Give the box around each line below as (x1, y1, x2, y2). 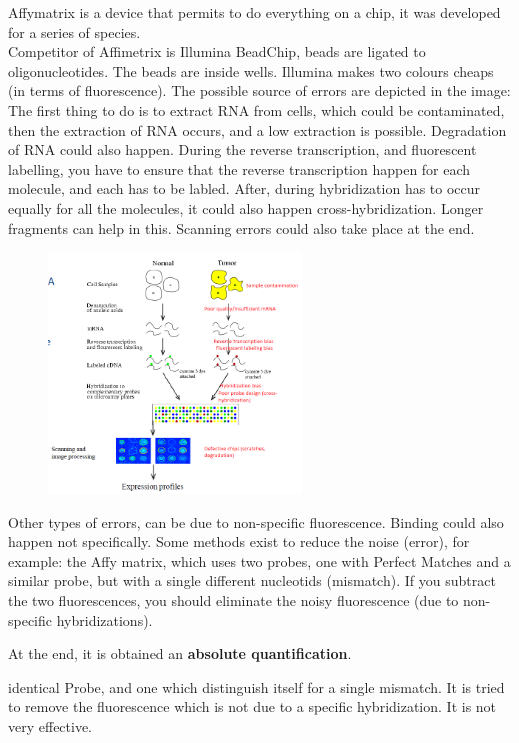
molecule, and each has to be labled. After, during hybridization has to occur (8, 178, 481, 199)
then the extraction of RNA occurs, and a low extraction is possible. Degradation (8, 119, 507, 140)
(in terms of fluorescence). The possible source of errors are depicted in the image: (8, 80, 511, 101)
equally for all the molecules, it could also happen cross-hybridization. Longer (8, 197, 484, 218)
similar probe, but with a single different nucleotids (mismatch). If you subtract (8, 570, 496, 591)
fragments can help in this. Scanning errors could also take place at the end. (8, 217, 475, 238)
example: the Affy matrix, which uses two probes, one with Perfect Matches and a (8, 550, 511, 571)
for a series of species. (8, 21, 141, 42)
